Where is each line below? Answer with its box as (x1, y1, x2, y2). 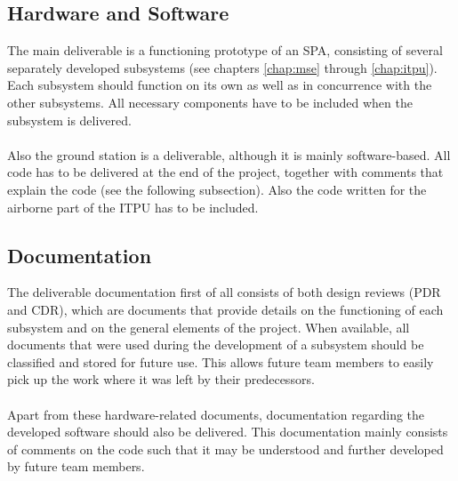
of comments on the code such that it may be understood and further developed (7, 439, 444, 458)
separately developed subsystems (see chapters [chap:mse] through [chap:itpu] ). (7, 58, 438, 76)
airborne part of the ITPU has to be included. (7, 197, 259, 216)
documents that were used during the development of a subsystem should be (7, 335, 424, 354)
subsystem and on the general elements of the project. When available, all (7, 317, 410, 336)
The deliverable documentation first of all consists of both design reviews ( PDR (7, 283, 441, 301)
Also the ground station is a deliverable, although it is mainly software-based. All (7, 145, 451, 164)
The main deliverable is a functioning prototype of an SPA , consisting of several (7, 41, 443, 60)
